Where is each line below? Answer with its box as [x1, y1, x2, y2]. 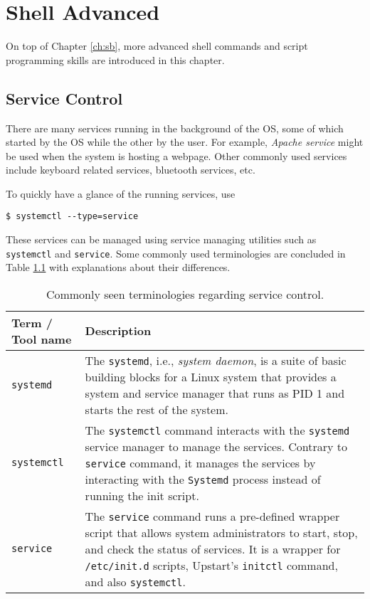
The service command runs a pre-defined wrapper [85, 507, 340, 524]
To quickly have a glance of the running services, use [6, 186, 236, 201]
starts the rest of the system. [85, 401, 228, 418]
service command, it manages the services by [85, 454, 316, 471]
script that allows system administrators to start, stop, [85, 524, 358, 541]
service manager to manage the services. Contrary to [85, 438, 348, 455]
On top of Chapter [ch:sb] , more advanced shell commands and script [6, 38, 308, 53]
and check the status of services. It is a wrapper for [85, 540, 341, 557]
